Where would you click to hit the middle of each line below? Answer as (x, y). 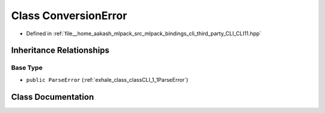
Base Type (27, 68)
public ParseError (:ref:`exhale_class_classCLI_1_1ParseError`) (107, 80)
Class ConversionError (69, 16)
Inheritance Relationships (60, 51)
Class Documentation (53, 97)
